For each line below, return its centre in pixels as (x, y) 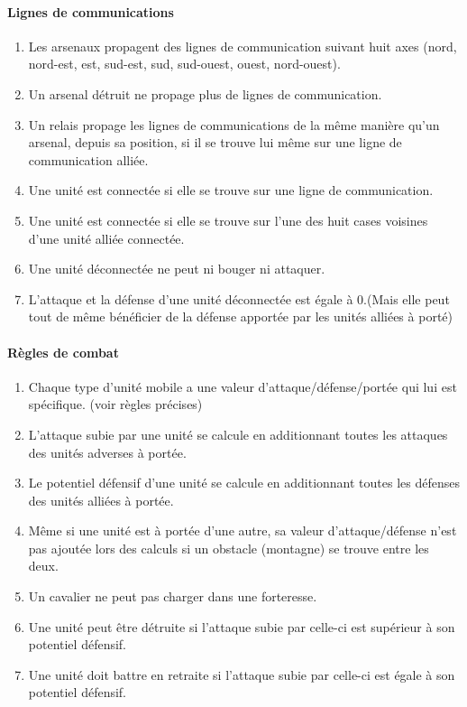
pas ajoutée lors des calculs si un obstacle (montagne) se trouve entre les (229, 548)
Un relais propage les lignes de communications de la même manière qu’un (234, 124)
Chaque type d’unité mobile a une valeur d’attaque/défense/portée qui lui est (243, 386)
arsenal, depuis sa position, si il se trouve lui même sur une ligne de (215, 142)
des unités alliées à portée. (101, 500)
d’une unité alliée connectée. (106, 238)
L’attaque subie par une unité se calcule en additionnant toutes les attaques (238, 434)
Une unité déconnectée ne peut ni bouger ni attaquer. (177, 269)
